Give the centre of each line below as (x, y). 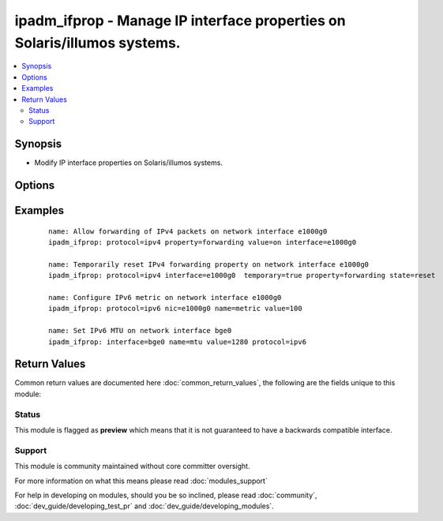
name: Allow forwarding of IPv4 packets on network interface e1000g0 (188, 231)
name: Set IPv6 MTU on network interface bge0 (140, 331)
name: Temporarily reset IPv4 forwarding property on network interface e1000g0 (209, 264)
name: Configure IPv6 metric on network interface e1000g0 (165, 297)
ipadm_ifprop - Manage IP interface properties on (180, 21)
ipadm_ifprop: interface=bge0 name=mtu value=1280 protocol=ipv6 (178, 342)
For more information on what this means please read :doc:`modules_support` (141, 481)
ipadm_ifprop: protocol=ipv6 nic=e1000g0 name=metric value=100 (176, 309)
